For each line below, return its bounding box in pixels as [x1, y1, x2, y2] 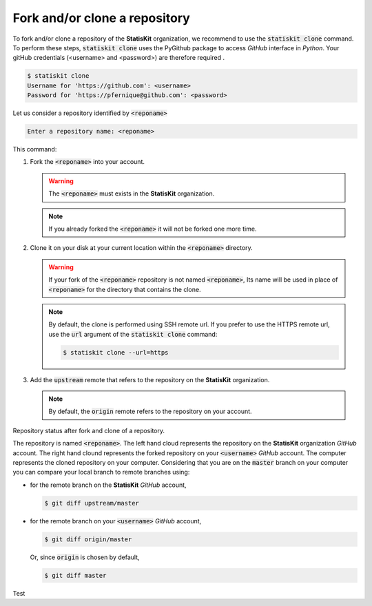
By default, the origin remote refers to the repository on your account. [48, 407, 252, 416]
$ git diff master [44, 572, 107, 579]
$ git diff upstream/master [44, 499, 139, 507]
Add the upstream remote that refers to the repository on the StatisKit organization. [30, 375, 270, 384]
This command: [12, 145, 57, 154]
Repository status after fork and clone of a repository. [12, 426, 165, 435]
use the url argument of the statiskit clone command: [48, 330, 218, 338]
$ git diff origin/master [44, 535, 132, 543]
